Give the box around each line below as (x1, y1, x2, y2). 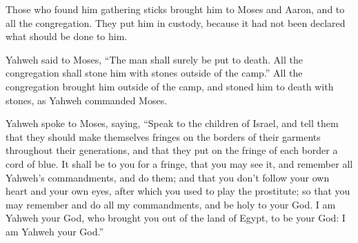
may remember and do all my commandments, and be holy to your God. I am (6, 197, 336, 211)
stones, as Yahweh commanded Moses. (6, 93, 168, 107)
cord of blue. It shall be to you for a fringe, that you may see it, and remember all (6, 156, 353, 171)
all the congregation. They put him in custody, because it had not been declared (6, 15, 346, 30)
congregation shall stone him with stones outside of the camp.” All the (6, 66, 303, 80)
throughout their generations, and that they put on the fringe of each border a (6, 143, 338, 157)
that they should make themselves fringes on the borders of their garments (6, 129, 321, 144)
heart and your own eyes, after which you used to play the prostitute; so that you (6, 184, 350, 198)
